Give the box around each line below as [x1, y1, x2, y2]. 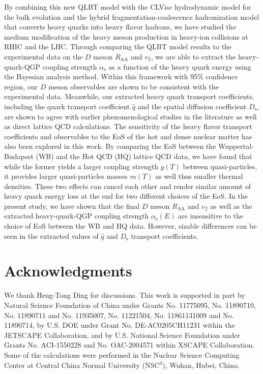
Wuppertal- [218, 141, 254, 151]
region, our [4, 81, 38, 91]
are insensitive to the [178, 210, 243, 221]
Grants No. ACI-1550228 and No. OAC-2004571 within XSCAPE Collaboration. [4, 339, 255, 350]
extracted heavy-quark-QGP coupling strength [4, 210, 149, 221]
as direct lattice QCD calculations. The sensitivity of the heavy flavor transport [4, 121, 252, 132]
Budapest [4, 150, 34, 161]
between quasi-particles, [183, 161, 257, 171]
